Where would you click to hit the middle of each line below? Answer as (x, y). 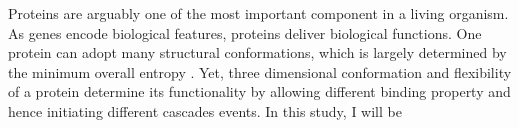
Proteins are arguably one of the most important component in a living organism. (258, 13)
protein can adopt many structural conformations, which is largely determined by (257, 52)
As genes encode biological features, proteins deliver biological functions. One (245, 32)
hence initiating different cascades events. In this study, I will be (205, 110)
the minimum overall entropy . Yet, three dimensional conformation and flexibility (260, 71)
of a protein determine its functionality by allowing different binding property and (259, 91)
